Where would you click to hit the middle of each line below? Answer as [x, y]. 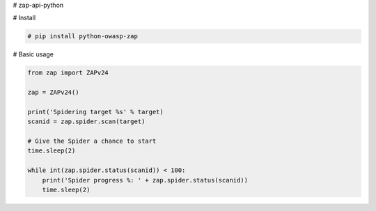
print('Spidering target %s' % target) [95, 112]
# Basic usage [33, 54]
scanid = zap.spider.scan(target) [86, 122]
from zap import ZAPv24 [68, 73]
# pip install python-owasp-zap [83, 36]
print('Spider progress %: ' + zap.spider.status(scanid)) [145, 180]
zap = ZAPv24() [53, 93]
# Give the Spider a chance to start [92, 141]
